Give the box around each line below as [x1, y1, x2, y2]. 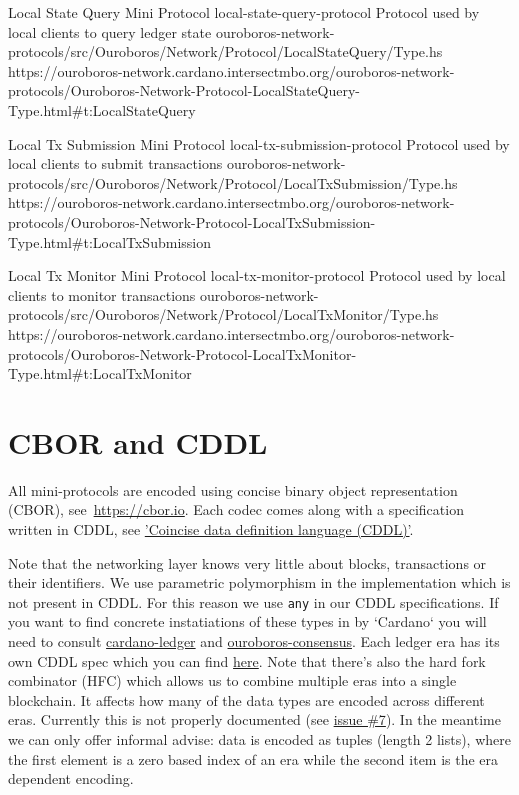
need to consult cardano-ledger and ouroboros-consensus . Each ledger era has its [8, 631, 500, 652]
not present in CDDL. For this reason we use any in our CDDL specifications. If [8, 591, 499, 612]
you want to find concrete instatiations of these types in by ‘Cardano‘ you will [8, 611, 487, 632]
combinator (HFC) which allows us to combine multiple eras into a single [8, 670, 457, 691]
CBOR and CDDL [8, 421, 268, 462]
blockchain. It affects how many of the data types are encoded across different [8, 689, 485, 710]
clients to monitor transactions [8, 284, 196, 305]
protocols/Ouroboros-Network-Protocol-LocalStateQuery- [8, 80, 360, 101]
